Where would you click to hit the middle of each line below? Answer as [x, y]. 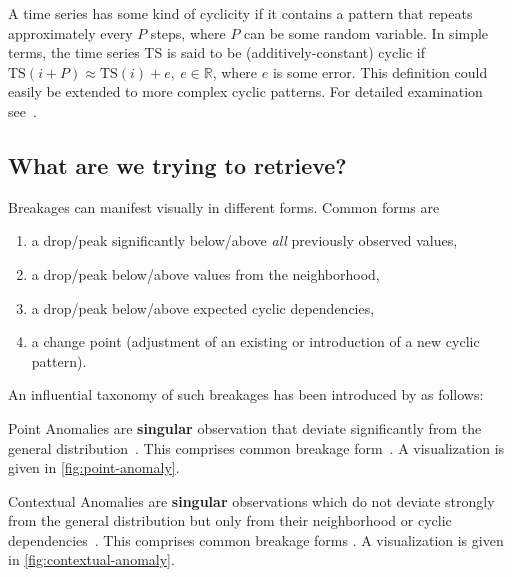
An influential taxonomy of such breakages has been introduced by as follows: [246, 394]
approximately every [70, 32]
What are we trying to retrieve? [177, 164]
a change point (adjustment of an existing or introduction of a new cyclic [255, 341]
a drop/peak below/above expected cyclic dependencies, [203, 307]
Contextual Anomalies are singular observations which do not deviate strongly [251, 500]
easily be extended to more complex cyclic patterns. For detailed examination [245, 91]
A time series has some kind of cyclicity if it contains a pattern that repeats [240, 13]
